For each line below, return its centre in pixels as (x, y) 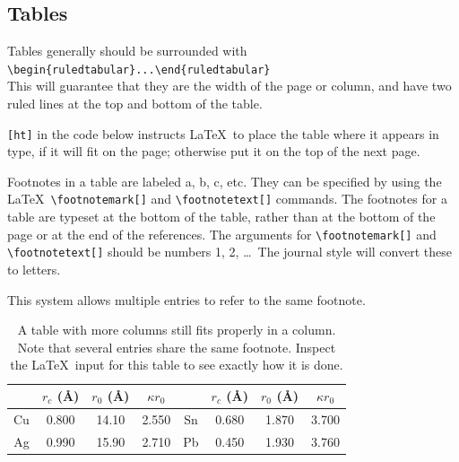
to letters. (34, 270)
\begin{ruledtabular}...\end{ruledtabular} (139, 70)
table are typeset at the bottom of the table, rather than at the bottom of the (221, 217)
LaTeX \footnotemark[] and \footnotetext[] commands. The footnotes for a (227, 199)
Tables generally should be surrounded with (127, 51)
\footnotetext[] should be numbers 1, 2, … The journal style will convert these (229, 252)
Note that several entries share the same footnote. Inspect (177, 347)
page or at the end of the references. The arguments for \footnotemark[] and (222, 234)
